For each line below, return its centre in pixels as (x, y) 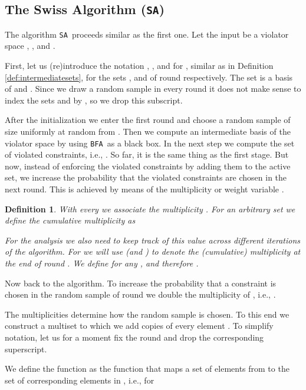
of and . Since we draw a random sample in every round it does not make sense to (153, 89)
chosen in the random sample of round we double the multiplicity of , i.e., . (140, 294)
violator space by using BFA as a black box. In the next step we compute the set (150, 143)
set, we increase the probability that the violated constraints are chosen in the (146, 177)
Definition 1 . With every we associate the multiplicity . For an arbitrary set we (150, 209)
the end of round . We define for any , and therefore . (102, 263)
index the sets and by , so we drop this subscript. (94, 100)
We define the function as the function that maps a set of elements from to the (147, 369)
